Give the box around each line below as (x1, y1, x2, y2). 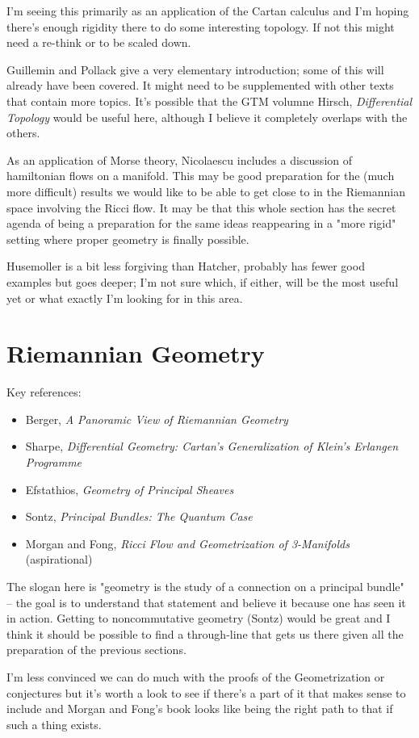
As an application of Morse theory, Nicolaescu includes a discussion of (6, 151, 353, 168)
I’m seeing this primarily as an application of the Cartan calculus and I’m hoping (6, 2, 409, 19)
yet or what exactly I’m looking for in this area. (6, 289, 243, 306)
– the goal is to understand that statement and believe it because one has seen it (6, 593, 406, 610)
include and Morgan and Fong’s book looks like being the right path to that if (6, 700, 393, 717)
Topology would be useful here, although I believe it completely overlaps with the (6, 108, 408, 125)
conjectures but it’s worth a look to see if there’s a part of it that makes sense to (6, 684, 406, 701)
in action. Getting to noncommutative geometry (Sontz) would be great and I (6, 610, 391, 627)
